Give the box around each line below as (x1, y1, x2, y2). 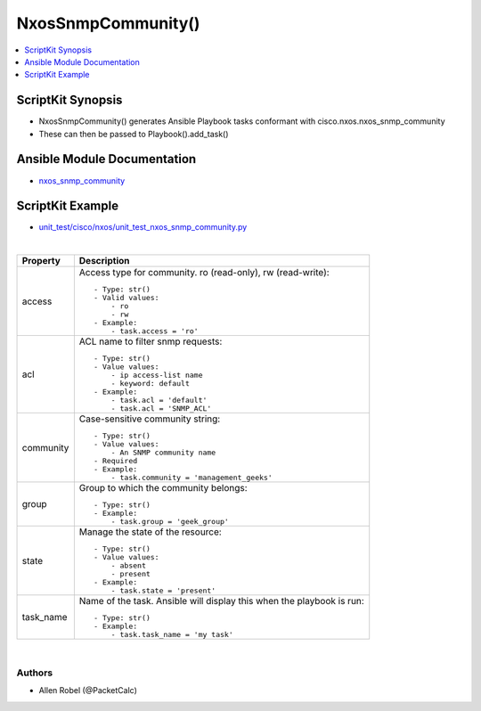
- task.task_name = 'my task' (110, 630, 233, 640)
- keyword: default (110, 379, 191, 388)
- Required (94, 456, 138, 466)
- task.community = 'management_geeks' (110, 473, 273, 483)
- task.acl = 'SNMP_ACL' (110, 404, 212, 413)
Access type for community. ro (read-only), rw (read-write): (78, 266, 330, 279)
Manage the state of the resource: (78, 526, 222, 538)
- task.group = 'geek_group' (110, 517, 229, 527)
